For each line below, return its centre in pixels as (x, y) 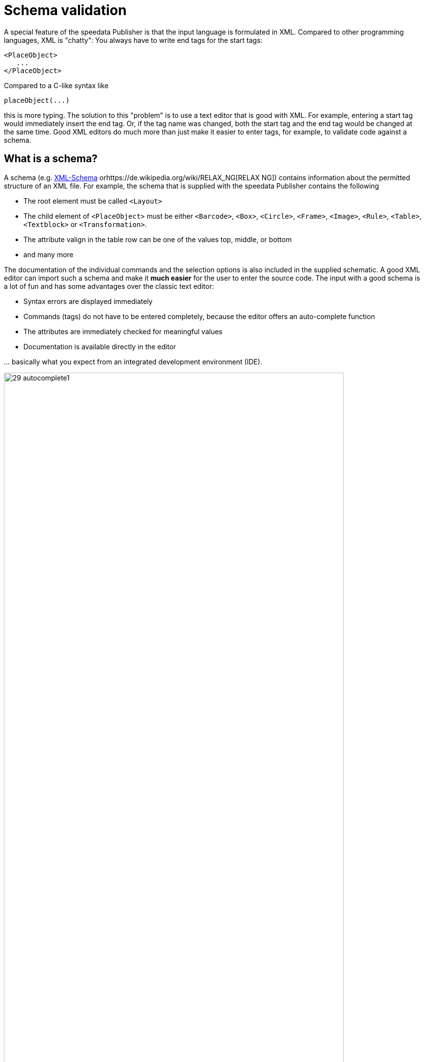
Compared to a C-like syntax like (56, 85)
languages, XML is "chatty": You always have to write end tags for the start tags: (133, 40)
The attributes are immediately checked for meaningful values (123, 331)
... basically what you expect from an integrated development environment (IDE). (133, 361)
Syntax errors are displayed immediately (88, 301)
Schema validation (65, 10)
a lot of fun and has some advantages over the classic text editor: (109, 286)
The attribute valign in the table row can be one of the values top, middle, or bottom (158, 239)
